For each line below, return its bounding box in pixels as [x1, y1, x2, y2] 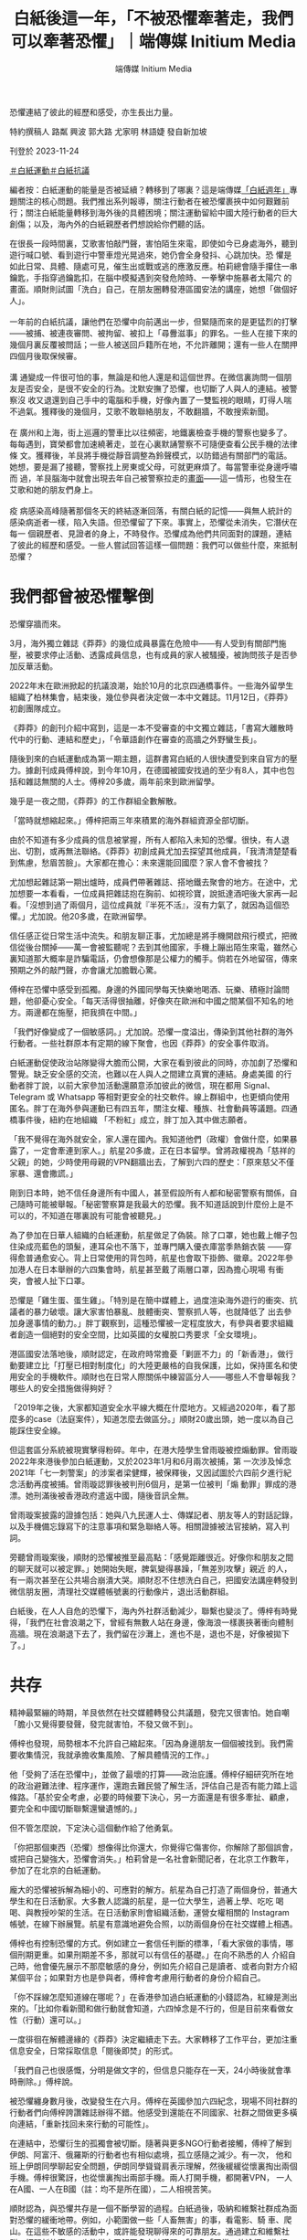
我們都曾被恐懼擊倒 [9, 587, 154, 608]
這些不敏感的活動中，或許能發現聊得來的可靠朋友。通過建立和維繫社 [33, 2225, 290, 2236]
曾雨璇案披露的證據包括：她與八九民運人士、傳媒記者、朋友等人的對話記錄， [9, 1509, 298, 1520]
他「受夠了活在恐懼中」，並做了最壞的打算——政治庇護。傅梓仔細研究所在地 [9, 1768, 294, 1779]
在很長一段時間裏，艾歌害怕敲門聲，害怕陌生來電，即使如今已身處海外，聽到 [9, 238, 298, 249]
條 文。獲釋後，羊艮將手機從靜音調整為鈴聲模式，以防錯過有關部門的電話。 [9, 450, 292, 461]
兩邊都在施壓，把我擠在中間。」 [25, 1006, 142, 1017]
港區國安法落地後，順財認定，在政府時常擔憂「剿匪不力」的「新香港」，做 [9, 1348, 286, 1359]
